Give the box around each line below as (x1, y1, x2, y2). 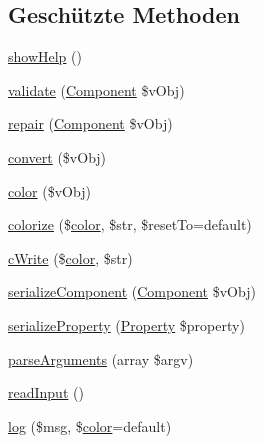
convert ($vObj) (8, 146, 107, 167)
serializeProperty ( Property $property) (8, 314, 245, 335)
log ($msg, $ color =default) (8, 415, 172, 436)
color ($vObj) (8, 180, 91, 201)
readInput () (8, 382, 84, 403)
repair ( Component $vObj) (8, 113, 173, 134)
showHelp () (8, 46, 82, 67)
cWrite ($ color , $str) (8, 247, 133, 268)
